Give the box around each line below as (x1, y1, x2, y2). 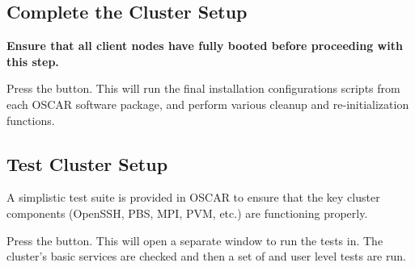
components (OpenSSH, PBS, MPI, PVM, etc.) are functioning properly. (6, 204, 368, 221)
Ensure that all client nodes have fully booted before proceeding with (6, 37, 403, 54)
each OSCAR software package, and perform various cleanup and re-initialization (6, 95, 409, 112)
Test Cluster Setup (6, 151, 168, 176)
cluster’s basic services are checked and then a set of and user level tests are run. (6, 248, 406, 265)
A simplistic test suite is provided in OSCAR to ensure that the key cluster (6, 189, 380, 206)
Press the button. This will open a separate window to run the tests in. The (6, 232, 383, 248)
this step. (6, 52, 59, 69)
